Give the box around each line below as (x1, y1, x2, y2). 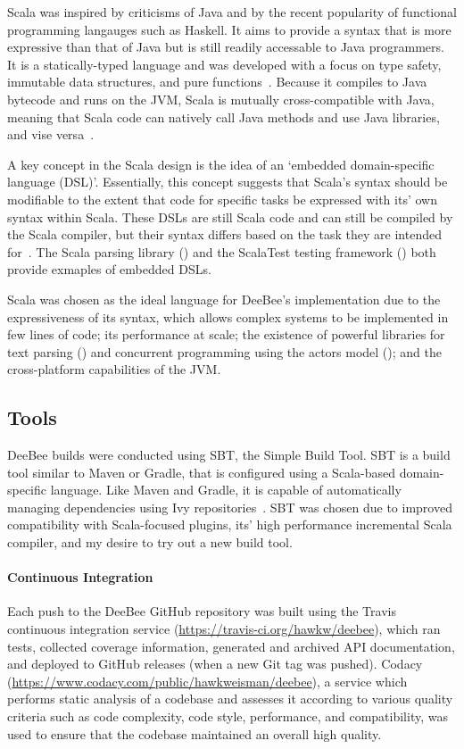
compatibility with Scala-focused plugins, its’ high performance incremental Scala (7, 515, 452, 534)
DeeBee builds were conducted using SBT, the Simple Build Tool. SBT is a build (7, 445, 451, 464)
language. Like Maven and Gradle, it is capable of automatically (50, 480, 402, 499)
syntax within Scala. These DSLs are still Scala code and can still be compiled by (7, 207, 453, 226)
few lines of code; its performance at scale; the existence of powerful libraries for (7, 325, 445, 344)
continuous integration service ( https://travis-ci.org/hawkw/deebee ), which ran (7, 620, 441, 638)
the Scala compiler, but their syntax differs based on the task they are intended (7, 225, 442, 244)
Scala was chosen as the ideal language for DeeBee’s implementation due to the (7, 289, 441, 308)
